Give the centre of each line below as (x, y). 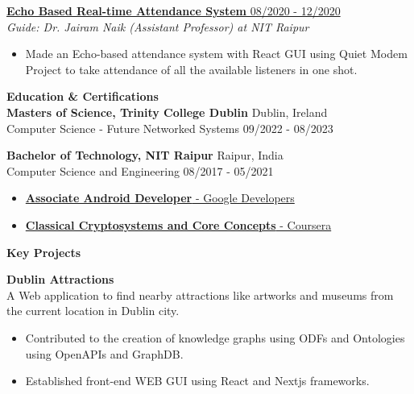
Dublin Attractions (60, 279)
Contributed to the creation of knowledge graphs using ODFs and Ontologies (215, 337)
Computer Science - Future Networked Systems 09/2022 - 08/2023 (170, 128)
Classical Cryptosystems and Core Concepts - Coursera (178, 224)
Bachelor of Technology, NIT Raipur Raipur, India (145, 155)
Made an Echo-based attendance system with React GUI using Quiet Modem (216, 54)
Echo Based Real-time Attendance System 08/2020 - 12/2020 (174, 10)
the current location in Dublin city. (93, 311)
